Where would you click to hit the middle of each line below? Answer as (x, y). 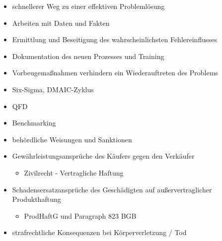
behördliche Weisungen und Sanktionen (72, 139)
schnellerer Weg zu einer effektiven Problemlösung (88, 6)
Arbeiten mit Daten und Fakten (61, 23)
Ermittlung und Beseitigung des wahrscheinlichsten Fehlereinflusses (114, 39)
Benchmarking (34, 123)
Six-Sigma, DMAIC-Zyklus (53, 89)
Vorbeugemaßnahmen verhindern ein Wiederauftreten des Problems (115, 73)
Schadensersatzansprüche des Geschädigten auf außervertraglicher (112, 189)
